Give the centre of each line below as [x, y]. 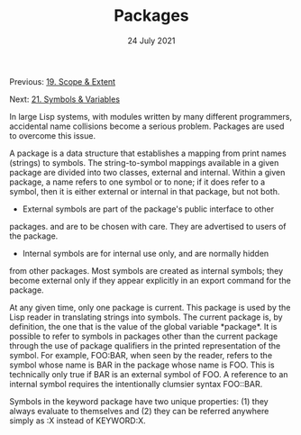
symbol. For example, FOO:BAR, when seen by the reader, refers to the [141, 355]
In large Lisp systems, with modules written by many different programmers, [151, 116]
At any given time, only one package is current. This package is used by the [150, 307]
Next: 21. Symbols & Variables [64, 99]
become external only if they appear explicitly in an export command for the [150, 280]
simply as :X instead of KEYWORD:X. [78, 421]
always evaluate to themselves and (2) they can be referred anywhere [139, 411]
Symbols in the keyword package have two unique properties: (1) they [139, 401]
